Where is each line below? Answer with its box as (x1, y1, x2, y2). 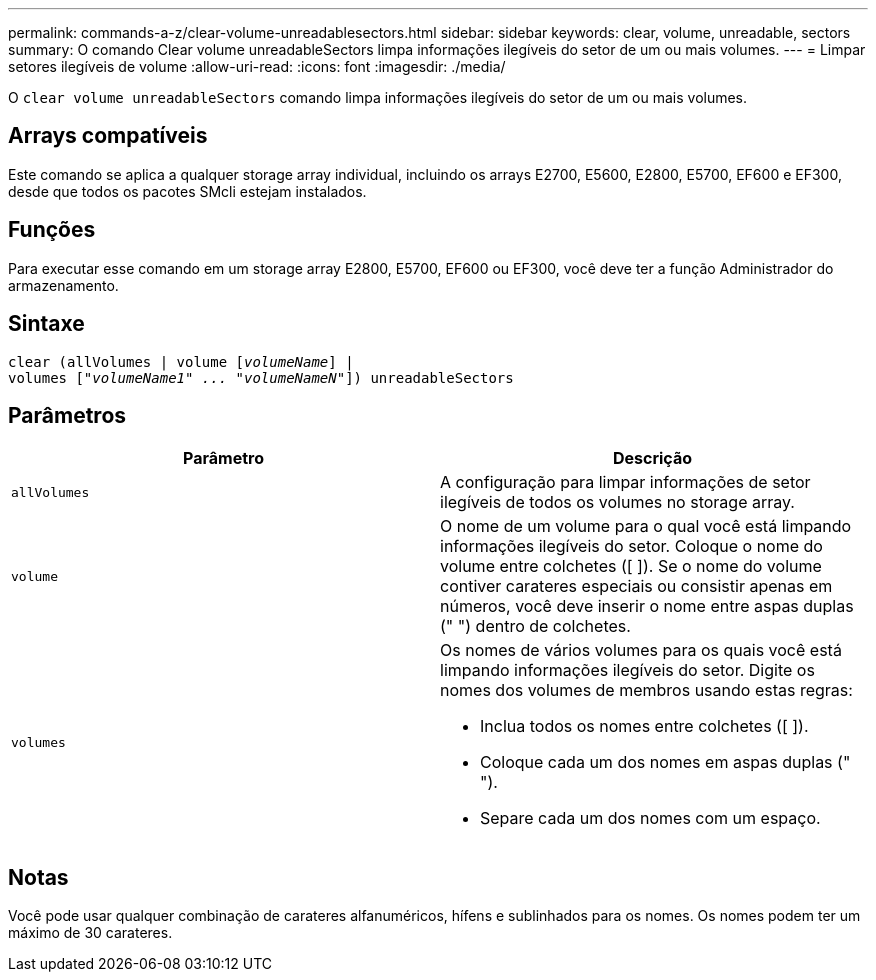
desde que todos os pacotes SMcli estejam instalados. (8, 182, 367, 200)
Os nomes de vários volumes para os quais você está (440, 640, 842, 661)
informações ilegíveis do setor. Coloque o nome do (440, 536, 823, 557)
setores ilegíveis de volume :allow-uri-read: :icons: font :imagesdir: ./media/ (8, 58, 506, 75)
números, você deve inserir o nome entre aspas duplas (440, 596, 854, 617)
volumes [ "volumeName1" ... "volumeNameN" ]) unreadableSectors (8, 369, 514, 386)
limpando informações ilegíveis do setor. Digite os (440, 660, 815, 681)
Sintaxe (8, 311, 85, 337)
